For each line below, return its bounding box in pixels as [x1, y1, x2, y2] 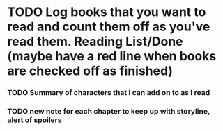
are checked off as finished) [7, 63, 173, 79]
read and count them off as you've [7, 19, 210, 35]
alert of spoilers [7, 115, 62, 125]
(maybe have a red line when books [7, 49, 217, 64]
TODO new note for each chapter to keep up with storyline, [7, 107, 210, 116]
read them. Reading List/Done [7, 34, 183, 49]
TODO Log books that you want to [7, 4, 206, 20]
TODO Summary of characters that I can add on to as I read [7, 88, 210, 98]
